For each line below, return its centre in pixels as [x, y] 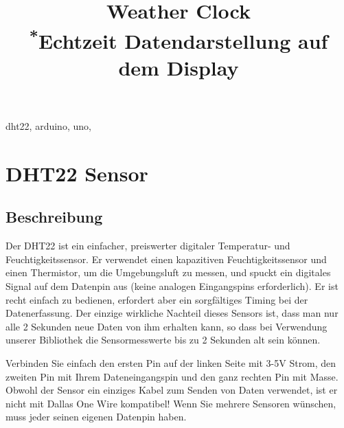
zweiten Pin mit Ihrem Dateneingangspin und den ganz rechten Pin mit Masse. [172, 376]
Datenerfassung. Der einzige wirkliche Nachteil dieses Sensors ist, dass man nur [172, 313]
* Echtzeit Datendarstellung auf [179, 39]
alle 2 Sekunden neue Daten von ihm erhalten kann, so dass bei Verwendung [167, 326]
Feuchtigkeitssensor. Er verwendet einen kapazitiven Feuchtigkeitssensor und [166, 259]
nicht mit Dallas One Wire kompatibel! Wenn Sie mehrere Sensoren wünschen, [171, 403]
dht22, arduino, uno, [48, 126]
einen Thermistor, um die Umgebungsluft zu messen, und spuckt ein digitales [168, 272]
